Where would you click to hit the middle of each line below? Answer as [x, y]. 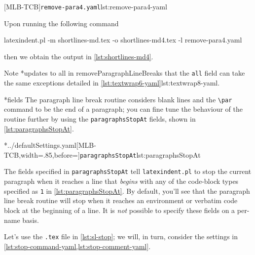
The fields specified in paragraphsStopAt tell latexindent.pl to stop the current [128, 171]
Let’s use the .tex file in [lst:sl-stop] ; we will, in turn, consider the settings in [121, 236]
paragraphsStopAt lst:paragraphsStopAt [140, 154]
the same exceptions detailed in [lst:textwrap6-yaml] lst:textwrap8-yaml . [112, 83]
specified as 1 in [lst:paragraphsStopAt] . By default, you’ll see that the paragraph [127, 191]
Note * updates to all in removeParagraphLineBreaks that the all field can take [125, 73]
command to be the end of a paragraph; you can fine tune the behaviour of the [123, 109]
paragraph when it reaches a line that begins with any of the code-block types [121, 181]
